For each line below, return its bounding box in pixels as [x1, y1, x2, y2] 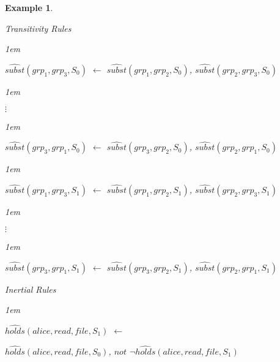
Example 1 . [5, 1, 53, 13]
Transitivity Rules [5, 21, 72, 34]
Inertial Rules [5, 282, 56, 295]
